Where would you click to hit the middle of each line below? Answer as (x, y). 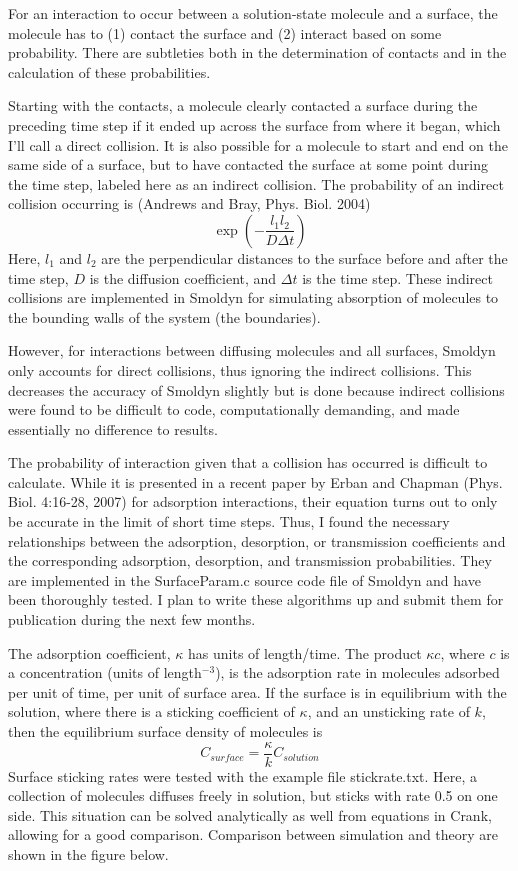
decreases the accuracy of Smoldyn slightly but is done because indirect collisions (256, 389)
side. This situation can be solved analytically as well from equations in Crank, (250, 814)
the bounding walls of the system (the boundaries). (164, 316)
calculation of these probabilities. (109, 71)
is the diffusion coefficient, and (183, 277)
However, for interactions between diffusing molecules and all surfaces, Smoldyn (252, 350)
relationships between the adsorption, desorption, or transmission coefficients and (257, 540)
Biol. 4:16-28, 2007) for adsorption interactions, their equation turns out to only (253, 501)
